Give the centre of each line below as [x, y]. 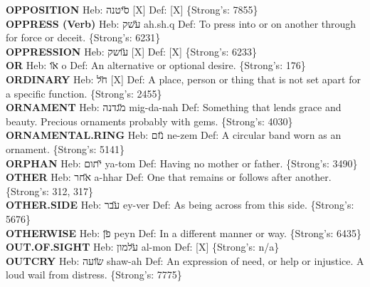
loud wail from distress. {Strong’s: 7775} [94, 275]
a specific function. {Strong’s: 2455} [84, 93]
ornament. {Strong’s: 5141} [65, 148]
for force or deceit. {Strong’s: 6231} [83, 37]
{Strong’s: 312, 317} [50, 191]
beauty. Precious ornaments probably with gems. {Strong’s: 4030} [149, 121]
